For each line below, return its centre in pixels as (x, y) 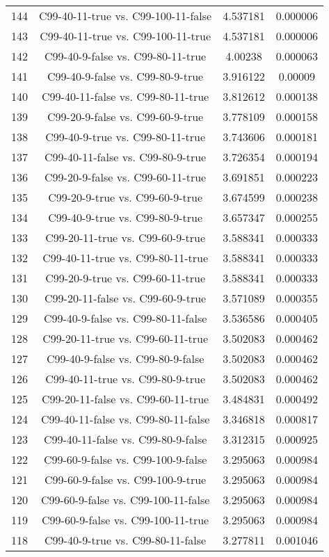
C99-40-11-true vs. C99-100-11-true (126, 36)
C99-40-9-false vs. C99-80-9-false (125, 358)
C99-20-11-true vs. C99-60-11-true (126, 338)
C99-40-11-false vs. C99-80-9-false (125, 439)
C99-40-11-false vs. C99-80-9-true (126, 157)
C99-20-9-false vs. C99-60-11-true (126, 177)
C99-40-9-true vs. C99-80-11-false (126, 540)
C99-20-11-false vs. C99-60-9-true (126, 298)
